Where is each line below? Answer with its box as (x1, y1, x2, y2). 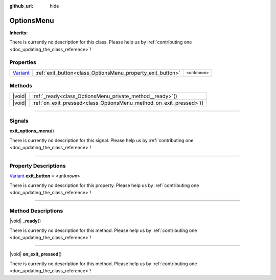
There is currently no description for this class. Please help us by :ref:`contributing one (9, 39, 192, 45)
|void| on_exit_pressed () (9, 251, 62, 258)
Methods (9, 82, 33, 89)
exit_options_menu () (9, 128, 55, 134)
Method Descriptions (9, 207, 63, 214)
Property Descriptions (9, 162, 66, 169)
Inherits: (9, 30, 28, 36)
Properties (9, 59, 37, 66)
